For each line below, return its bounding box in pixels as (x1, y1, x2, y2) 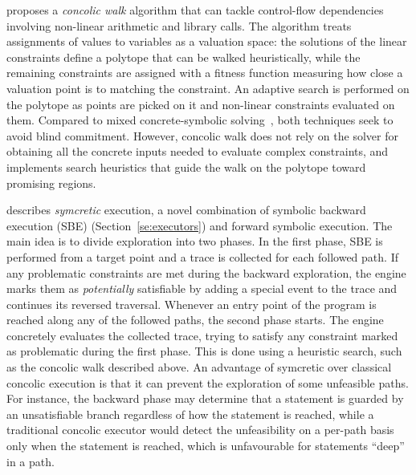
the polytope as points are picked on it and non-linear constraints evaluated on (6, 95, 395, 112)
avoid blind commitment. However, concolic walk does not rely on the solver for (6, 127, 398, 144)
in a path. (6, 453, 55, 469)
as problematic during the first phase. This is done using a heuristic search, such (6, 343, 402, 359)
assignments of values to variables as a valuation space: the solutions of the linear (6, 33, 407, 50)
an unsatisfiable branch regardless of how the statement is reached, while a (6, 405, 374, 422)
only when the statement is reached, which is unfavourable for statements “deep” (6, 437, 405, 454)
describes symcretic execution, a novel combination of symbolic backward (6, 201, 366, 218)
